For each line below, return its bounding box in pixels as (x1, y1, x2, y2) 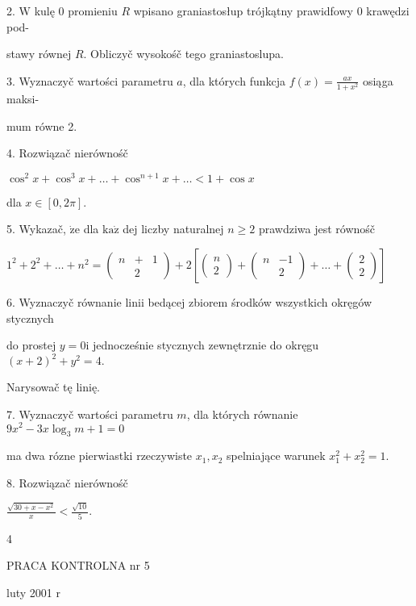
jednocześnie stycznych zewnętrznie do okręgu (92, 336, 319, 353)
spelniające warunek (227, 447, 326, 464)
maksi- (6, 90, 40, 107)
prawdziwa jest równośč (258, 220, 376, 237)
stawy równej (6, 45, 72, 62)
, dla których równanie (186, 405, 298, 422)
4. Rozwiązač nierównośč (6, 144, 128, 161)
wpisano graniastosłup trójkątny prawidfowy (133, 2, 353, 19)
